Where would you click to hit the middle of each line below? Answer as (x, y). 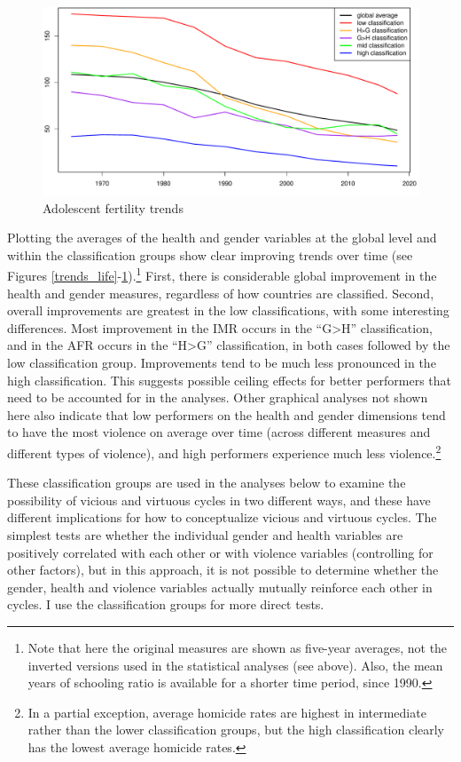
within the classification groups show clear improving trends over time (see (210, 254)
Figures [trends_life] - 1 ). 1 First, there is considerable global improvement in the (222, 274)
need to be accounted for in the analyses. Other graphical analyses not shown (218, 397)
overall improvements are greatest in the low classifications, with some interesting (228, 310)
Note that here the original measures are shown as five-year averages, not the (238, 647)
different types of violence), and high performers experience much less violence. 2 (224, 451)
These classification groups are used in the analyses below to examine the (207, 483)
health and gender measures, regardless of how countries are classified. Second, (221, 293)
